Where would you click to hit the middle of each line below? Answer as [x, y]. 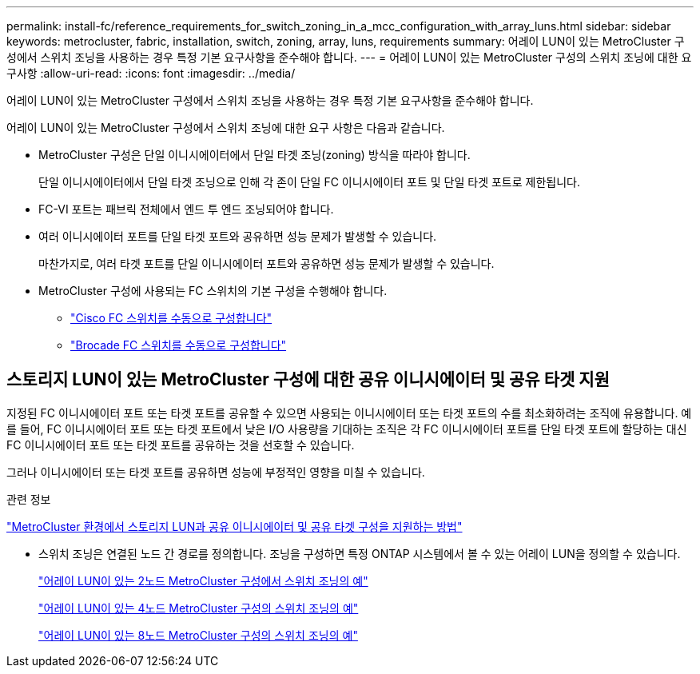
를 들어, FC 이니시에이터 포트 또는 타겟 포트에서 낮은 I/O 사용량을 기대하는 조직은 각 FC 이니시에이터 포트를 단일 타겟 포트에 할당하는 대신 [347, 429]
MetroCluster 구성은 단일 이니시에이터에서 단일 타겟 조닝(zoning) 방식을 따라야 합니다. [255, 155]
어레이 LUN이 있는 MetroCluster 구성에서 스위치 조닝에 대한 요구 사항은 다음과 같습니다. [226, 128]
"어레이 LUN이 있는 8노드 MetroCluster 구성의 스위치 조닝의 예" [198, 635]
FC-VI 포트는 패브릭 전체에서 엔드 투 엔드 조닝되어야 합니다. [186, 209]
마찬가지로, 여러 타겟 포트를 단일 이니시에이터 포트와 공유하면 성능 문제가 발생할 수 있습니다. [266, 263]
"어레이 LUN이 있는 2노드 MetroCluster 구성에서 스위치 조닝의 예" [203, 580]
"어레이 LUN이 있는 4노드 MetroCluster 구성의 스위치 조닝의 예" [199, 608]
